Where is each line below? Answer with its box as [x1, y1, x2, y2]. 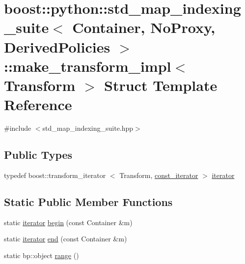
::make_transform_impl [4, 56, 171, 76]
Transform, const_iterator [119, 170, 198, 180]
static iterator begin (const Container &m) [4, 217, 133, 227]
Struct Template [104, 75, 218, 95]
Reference [4, 94, 72, 115]
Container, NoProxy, [72, 17, 216, 37]
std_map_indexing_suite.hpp [42, 123, 134, 133]
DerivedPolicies [4, 36, 110, 57]
